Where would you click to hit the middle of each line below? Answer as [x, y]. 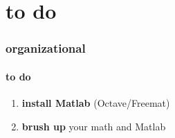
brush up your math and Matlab [94, 126]
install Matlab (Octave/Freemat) [96, 103]
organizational [46, 48]
